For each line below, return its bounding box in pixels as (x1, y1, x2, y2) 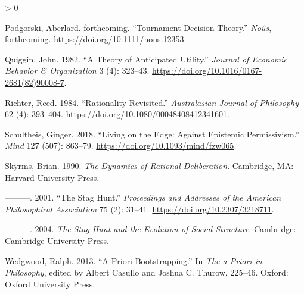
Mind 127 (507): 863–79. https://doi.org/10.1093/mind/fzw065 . (5, 139, 237, 152)
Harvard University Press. (5, 171, 100, 183)
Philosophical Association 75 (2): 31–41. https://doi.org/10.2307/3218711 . (5, 202, 274, 215)
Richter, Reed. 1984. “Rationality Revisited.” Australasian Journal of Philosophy (5, 96, 299, 108)
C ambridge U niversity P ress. (5, 234, 109, 246)
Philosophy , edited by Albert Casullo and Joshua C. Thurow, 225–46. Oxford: (5, 266, 289, 279)
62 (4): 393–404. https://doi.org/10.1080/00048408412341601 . (5, 108, 230, 120)
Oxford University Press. (5, 277, 95, 290)
